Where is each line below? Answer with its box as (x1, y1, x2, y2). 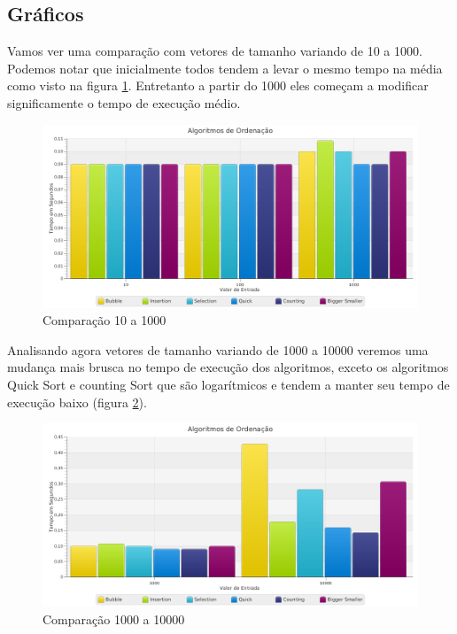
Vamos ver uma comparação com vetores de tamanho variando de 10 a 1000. (7, 42, 422, 60)
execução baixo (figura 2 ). (7, 392, 147, 411)
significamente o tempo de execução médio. (7, 93, 241, 112)
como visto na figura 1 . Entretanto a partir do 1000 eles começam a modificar (7, 76, 429, 95)
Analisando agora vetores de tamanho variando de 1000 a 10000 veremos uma (7, 340, 429, 359)
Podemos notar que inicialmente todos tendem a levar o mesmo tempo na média (7, 58, 443, 77)
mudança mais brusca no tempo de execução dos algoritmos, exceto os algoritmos (7, 358, 449, 376)
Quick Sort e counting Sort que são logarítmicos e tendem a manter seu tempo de (7, 375, 450, 393)
